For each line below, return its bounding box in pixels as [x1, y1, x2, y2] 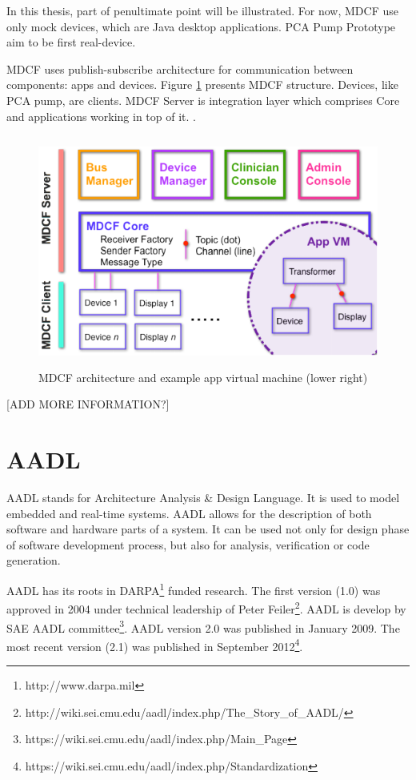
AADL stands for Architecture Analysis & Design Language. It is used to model [6, 489, 400, 506]
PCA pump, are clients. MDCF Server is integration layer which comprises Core [6, 91, 400, 108]
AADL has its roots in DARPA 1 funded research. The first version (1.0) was [6, 580, 381, 598]
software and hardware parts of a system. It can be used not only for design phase [6, 521, 410, 537]
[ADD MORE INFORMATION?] [6, 396, 170, 412]
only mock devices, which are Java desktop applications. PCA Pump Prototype [6, 18, 396, 34]
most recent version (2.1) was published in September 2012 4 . [6, 635, 303, 654]
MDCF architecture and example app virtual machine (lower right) [38, 368, 368, 385]
